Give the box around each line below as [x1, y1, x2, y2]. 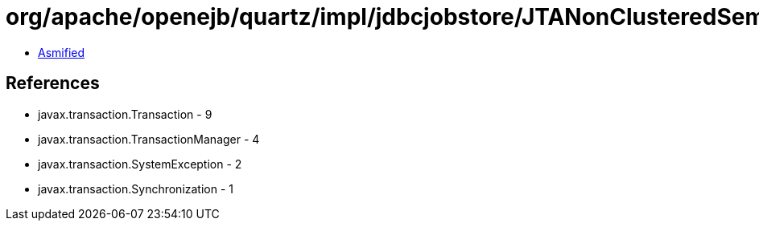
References [6, 73, 100, 94]
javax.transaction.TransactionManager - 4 [38, 132, 260, 146]
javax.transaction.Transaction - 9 [38, 107, 212, 121]
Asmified [38, 45, 85, 59]
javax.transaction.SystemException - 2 [38, 156, 242, 171]
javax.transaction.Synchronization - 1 [38, 181, 234, 196]
